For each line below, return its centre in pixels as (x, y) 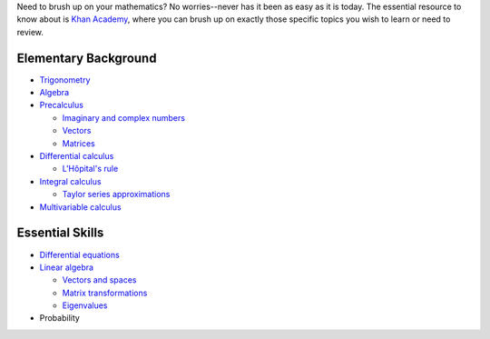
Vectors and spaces (99, 280)
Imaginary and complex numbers (124, 117)
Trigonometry (65, 80)
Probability (60, 318)
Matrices (78, 143)
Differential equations (79, 254)
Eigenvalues (85, 305)
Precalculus (61, 105)
